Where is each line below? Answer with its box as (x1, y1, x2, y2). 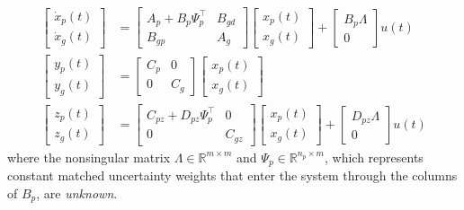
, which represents (324, 147, 424, 166)
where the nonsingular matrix (7, 147, 171, 166)
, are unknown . (36, 183, 118, 202)
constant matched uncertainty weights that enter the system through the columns (7, 166, 458, 185)
